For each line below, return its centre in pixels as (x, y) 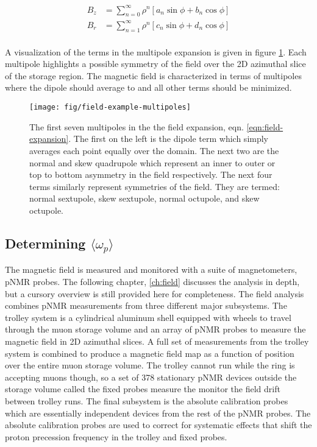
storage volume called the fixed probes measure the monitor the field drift (143, 389)
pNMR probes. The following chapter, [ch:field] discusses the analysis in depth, (152, 282)
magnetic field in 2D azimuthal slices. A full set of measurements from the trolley (157, 341)
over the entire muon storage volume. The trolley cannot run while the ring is (150, 365)
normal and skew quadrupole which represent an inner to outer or (152, 162)
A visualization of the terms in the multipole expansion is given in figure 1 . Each (156, 51)
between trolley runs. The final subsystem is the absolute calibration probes (147, 400)
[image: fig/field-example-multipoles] (110, 107)
